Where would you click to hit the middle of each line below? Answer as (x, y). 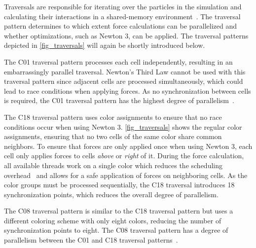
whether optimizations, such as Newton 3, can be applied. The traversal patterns (126, 35)
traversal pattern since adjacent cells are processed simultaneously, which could (124, 81)
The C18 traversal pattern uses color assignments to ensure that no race (113, 117)
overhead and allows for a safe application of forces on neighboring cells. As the (126, 175)
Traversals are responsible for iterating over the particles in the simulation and (123, 6)
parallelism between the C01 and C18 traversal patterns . (91, 240)
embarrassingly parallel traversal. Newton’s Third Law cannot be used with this (125, 71)
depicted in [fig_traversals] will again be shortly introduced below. (105, 45)
